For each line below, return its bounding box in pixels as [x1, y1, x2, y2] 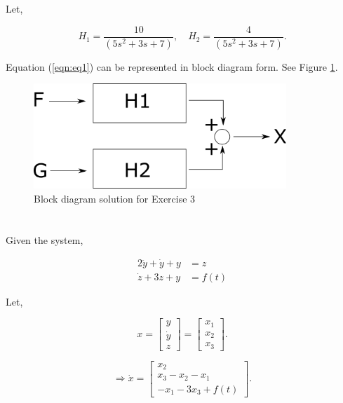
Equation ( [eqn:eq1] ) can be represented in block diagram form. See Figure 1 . [6, 59, 338, 74]
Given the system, [6, 232, 83, 247]
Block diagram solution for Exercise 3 [34, 191, 196, 206]
